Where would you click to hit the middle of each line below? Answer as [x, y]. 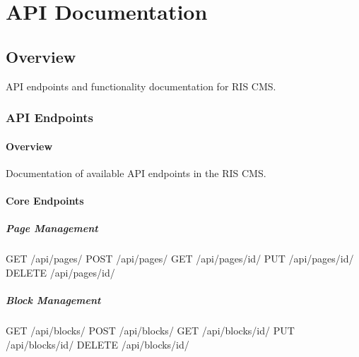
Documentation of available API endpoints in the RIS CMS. [136, 173]
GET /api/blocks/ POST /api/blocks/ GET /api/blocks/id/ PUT [150, 330]
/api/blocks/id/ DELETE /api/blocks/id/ [98, 344]
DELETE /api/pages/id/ [60, 272]
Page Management [52, 228]
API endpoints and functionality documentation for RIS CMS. [141, 86]
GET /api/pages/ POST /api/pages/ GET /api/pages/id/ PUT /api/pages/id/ [180, 259]
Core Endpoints [45, 200]
